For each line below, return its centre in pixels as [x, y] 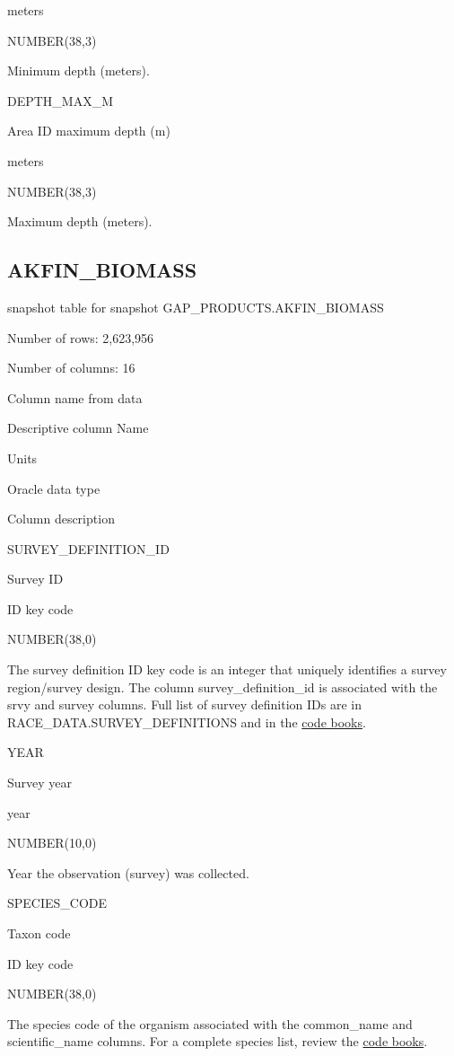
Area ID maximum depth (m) [89, 131]
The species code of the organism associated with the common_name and [210, 1023]
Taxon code [39, 933]
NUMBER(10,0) [52, 843]
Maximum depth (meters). [80, 221]
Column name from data [75, 397]
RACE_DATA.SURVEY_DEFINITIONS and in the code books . [187, 722]
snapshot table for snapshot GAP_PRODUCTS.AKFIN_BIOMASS [196, 307]
